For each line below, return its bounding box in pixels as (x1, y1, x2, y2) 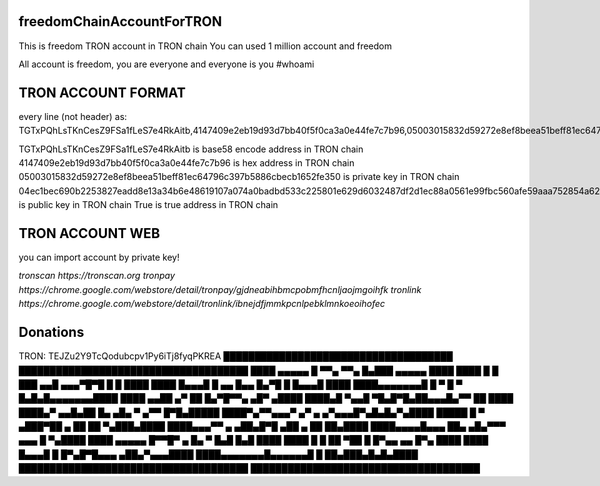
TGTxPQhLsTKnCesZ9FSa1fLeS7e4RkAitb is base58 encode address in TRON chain (18, 143, 364, 155)
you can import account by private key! (18, 251, 180, 264)
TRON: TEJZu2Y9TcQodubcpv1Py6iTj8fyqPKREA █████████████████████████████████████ (18, 350, 454, 362)
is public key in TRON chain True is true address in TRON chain (18, 199, 279, 211)
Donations (18, 324, 85, 341)
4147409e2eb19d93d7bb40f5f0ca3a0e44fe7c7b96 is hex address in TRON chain (18, 156, 355, 169)
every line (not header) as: (18, 110, 128, 122)
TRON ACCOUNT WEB (18, 225, 160, 242)
